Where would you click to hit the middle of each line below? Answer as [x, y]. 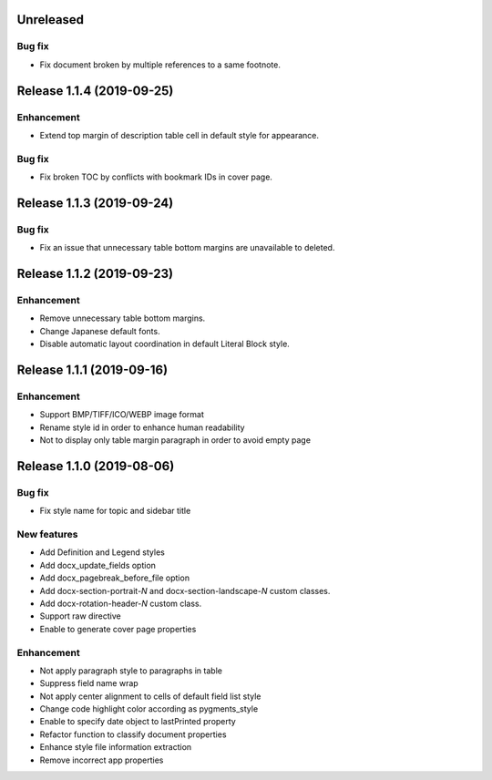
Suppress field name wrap [89, 683]
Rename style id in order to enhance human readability [142, 427]
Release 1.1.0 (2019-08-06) [96, 466]
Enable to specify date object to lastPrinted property [138, 722]
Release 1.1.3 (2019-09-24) [95, 203]
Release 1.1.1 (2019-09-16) [92, 369]
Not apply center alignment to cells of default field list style [150, 696]
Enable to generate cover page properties [118, 629]
